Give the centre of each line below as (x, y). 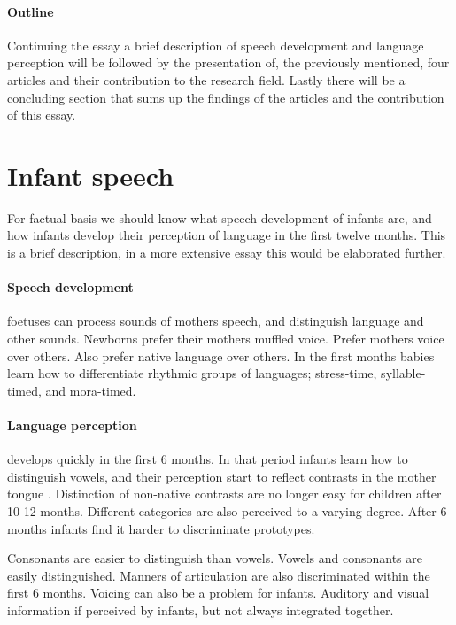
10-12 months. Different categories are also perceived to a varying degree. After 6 (227, 511)
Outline (31, 11)
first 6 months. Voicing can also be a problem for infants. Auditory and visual (218, 593)
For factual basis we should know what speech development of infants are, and (220, 217)
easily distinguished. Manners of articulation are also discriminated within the (219, 575)
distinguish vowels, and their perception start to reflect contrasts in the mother (222, 476)
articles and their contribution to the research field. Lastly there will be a (206, 79)
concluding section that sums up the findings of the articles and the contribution (226, 97)
